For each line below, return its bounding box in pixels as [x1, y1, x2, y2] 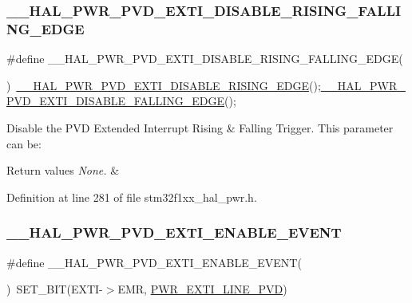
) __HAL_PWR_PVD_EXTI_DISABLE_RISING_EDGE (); [6, 77, 321, 93]
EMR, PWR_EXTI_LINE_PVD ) [117, 281, 287, 297]
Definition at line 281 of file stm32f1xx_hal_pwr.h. [6, 188, 257, 205]
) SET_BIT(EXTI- [6, 281, 103, 297]
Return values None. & [6, 162, 120, 179]
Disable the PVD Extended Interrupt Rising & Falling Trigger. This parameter [6, 119, 394, 136]
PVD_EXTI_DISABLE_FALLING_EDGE [6, 92, 225, 109]
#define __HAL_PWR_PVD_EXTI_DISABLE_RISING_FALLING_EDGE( [6, 50, 403, 67]
